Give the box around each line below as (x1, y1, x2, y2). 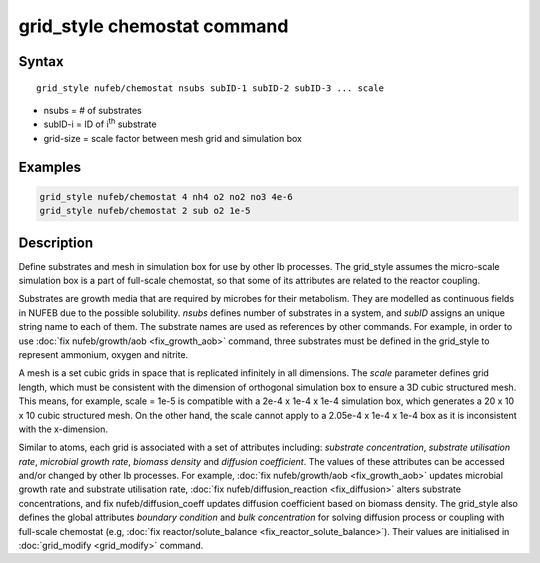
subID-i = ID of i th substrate (43, 116, 157, 130)
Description (18, 234, 94, 251)
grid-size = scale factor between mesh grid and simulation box (43, 132, 303, 144)
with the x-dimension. (18, 423, 109, 435)
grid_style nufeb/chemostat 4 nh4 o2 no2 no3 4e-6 (39, 191, 294, 202)
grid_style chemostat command (18, 15, 289, 37)
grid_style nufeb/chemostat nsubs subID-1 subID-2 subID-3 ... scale (36, 82, 385, 94)
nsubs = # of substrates (43, 104, 142, 116)
